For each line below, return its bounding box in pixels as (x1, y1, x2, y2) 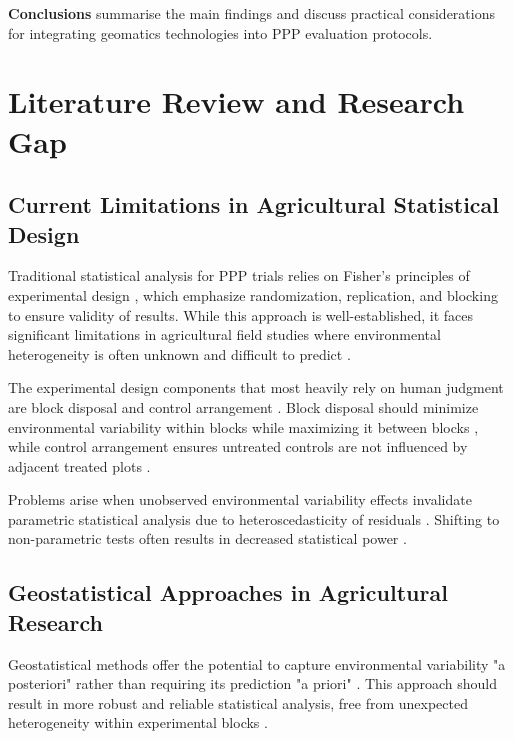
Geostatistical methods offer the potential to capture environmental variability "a (8, 653, 506, 674)
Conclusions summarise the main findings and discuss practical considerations (8, 3, 495, 23)
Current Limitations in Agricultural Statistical (8, 189, 499, 220)
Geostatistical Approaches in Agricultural (8, 577, 448, 608)
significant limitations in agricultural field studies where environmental (8, 324, 441, 345)
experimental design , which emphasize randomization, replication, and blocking (8, 284, 498, 305)
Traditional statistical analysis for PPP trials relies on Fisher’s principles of (8, 265, 470, 286)
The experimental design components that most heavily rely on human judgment (8, 377, 504, 398)
